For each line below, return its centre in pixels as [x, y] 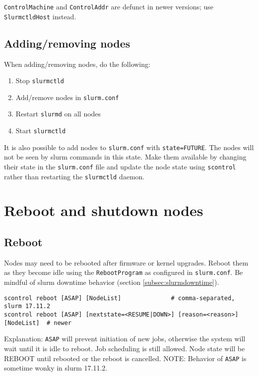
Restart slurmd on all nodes [58, 114]
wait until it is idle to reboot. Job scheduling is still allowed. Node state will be [125, 348]
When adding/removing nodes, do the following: [77, 64]
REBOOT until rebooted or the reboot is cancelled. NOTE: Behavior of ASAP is [125, 358]
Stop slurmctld [40, 81]
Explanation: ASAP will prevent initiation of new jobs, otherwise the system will [125, 339]
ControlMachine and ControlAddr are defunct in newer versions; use [109, 6]
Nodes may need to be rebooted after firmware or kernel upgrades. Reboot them [126, 262]
